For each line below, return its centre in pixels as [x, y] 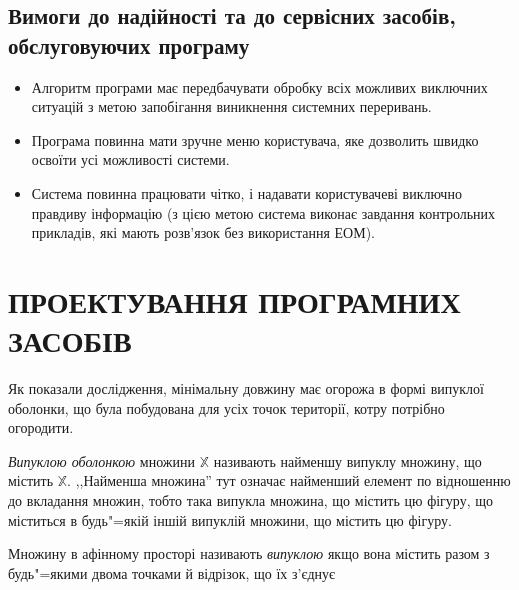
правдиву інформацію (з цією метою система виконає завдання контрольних [263, 212]
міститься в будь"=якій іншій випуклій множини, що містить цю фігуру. [230, 519]
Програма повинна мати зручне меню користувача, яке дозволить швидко [255, 139]
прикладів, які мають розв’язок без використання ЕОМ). [203, 232]
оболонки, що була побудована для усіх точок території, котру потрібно [226, 407]
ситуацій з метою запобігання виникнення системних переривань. [231, 106]
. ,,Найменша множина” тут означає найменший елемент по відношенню [289, 480]
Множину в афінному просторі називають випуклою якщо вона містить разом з [249, 553]
